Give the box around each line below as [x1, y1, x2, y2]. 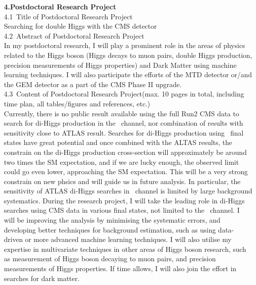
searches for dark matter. [4, 273, 80, 283]
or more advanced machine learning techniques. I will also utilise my [25, 234, 232, 244]
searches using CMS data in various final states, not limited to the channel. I [4, 205, 240, 215]
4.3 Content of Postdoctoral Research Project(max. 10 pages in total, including [4, 89, 244, 99]
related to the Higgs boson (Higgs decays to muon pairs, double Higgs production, [4, 49, 253, 60]
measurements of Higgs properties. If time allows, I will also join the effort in [4, 263, 237, 274]
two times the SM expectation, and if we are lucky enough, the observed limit [4, 156, 239, 167]
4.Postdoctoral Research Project [4, 1, 116, 11]
